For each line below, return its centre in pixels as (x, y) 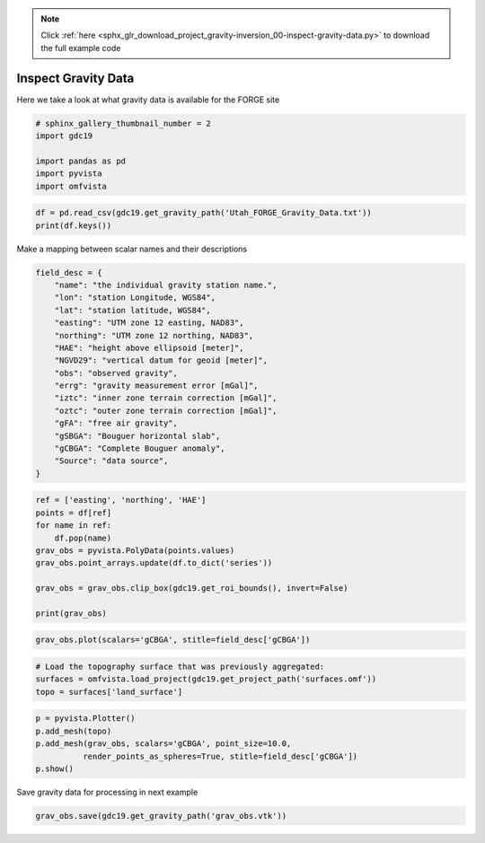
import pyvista (69, 174)
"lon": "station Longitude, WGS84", (135, 298)
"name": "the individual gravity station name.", (166, 285)
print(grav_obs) (71, 613)
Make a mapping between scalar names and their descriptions (132, 249)
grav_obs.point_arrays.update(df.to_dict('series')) (154, 563)
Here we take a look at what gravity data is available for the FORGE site (148, 100)
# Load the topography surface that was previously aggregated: (180, 667)
